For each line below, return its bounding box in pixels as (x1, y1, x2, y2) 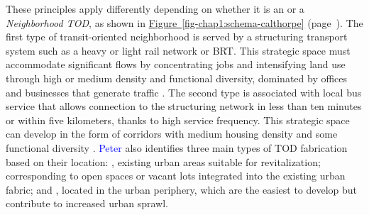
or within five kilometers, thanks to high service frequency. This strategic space (6, 112, 350, 127)
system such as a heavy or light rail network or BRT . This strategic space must (6, 43, 351, 57)
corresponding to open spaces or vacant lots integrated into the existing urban (6, 168, 346, 183)
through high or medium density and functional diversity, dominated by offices (6, 70, 348, 85)
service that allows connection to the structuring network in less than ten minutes (6, 99, 362, 114)
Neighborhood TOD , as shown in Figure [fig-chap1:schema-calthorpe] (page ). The (6, 15, 363, 30)
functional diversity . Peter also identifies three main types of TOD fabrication (6, 140, 348, 155)
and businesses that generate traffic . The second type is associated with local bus (6, 84, 362, 99)
